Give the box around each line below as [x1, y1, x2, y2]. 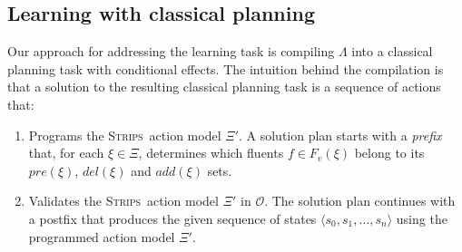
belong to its [354, 143, 425, 162]
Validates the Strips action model [28, 191, 219, 210]
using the [396, 208, 447, 228]
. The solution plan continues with [264, 191, 456, 210]
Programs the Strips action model [28, 125, 221, 144]
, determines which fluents [138, 143, 284, 162]
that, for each [28, 143, 104, 162]
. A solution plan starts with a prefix [238, 125, 442, 144]
